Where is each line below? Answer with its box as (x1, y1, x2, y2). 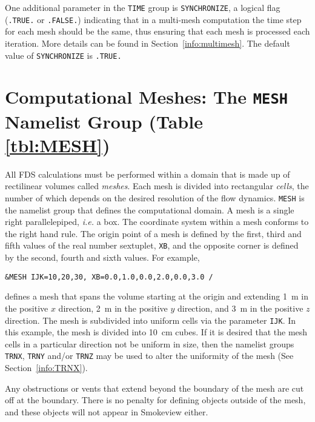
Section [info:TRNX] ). (5, 361, 88, 373)
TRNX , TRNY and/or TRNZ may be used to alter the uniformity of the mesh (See (5, 349, 294, 362)
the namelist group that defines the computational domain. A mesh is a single (5, 203, 294, 216)
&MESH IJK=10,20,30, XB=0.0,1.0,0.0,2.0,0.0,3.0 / (5, 272, 213, 281)
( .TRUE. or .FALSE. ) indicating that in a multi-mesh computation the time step (5, 13, 302, 25)
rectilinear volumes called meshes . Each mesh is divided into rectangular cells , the (5, 179, 309, 192)
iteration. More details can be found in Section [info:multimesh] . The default (5, 36, 290, 49)
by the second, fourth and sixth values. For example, (5, 251, 200, 264)
